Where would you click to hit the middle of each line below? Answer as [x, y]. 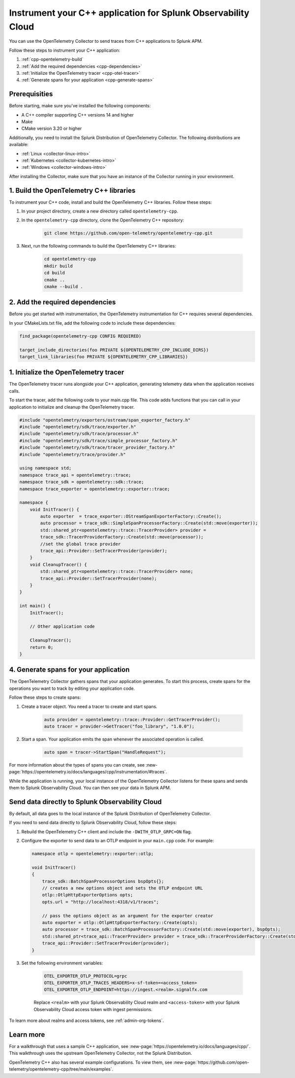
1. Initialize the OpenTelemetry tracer [67, 372]
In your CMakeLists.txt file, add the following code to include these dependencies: [92, 323]
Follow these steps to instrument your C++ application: [65, 50]
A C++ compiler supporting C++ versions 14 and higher [77, 115]
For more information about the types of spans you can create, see [77, 765]
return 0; [42, 647]
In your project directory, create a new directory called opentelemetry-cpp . [100, 211]
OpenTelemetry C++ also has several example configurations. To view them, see [91, 1062]
